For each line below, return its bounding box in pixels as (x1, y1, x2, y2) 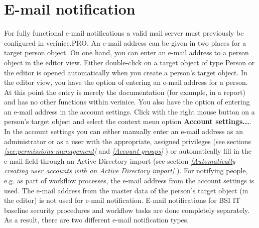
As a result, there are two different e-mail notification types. (4, 214, 189, 225)
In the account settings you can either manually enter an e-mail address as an (4, 126, 243, 137)
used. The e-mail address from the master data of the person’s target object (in (4, 185, 248, 195)
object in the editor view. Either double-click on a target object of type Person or (4, 57, 255, 67)
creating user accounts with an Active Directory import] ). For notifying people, (4, 165, 248, 176)
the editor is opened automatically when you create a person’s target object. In (4, 67, 247, 77)
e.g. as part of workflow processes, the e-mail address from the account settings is (4, 175, 254, 186)
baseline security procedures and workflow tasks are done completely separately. (4, 204, 250, 215)
